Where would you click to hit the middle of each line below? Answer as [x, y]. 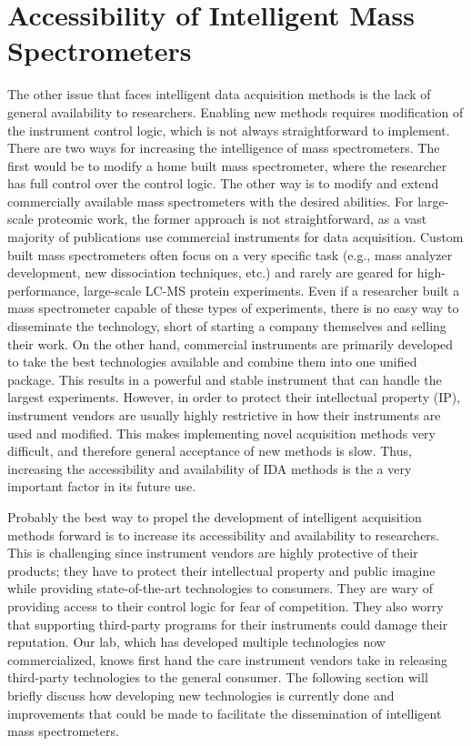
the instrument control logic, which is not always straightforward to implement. [229, 130]
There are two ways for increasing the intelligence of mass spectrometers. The [224, 148]
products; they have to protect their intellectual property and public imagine [221, 570]
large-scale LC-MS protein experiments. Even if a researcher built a [272, 290]
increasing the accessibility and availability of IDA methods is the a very [210, 468]
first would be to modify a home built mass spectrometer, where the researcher [227, 165]
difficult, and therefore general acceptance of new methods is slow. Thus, [210, 451]
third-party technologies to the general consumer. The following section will [218, 677]
